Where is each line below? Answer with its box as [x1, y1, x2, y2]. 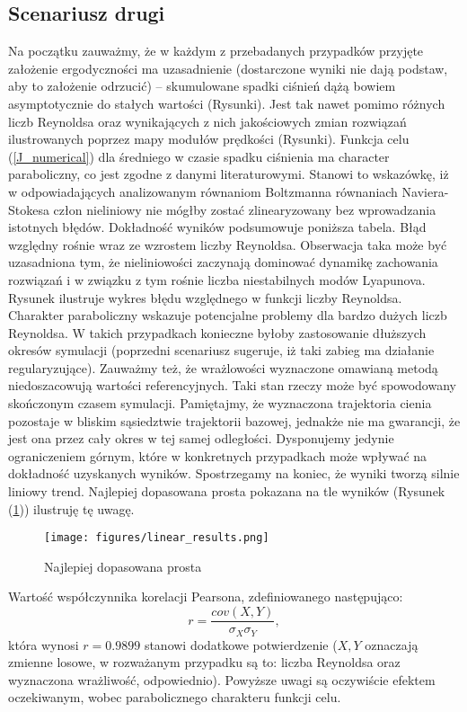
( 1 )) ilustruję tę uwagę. [8, 499, 135, 518]
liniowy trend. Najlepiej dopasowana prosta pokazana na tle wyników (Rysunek [8, 482, 445, 501]
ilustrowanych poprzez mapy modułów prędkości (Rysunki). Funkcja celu [8, 129, 410, 148]
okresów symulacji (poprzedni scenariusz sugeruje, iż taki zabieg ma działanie [8, 341, 435, 360]
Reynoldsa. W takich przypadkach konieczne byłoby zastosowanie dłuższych [8, 323, 427, 342]
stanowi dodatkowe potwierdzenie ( [144, 635, 338, 654]
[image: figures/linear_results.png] [44, 531, 269, 545]
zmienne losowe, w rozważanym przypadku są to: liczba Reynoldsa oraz [8, 653, 401, 672]
